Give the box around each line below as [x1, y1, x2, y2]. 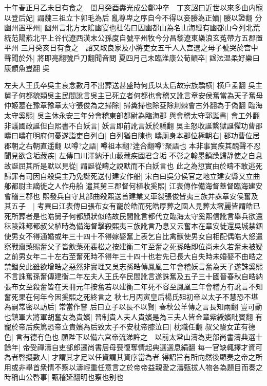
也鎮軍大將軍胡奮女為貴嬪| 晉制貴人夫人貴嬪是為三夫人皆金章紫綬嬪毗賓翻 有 [4, 311, 263, 322]
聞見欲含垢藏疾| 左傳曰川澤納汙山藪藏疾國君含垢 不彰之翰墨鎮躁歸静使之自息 [4, 150, 263, 161]
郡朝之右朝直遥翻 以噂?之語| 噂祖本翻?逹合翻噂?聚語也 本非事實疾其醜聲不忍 [4, 140, 261, 151]
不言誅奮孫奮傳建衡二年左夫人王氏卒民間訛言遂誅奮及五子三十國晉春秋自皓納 [4, 271, 263, 282]
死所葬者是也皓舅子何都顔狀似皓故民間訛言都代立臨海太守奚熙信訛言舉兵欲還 [4, 210, 263, 221]
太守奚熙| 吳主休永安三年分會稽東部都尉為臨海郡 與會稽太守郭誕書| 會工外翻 [4, 109, 260, 120]
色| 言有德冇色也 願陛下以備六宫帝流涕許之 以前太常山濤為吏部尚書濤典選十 [4, 332, 263, 342]
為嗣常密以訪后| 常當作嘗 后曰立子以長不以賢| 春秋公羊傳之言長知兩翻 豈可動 [4, 301, 262, 312]
